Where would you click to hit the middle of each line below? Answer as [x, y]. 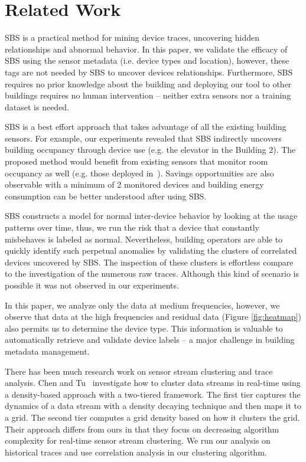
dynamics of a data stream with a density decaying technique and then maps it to [153, 406]
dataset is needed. [37, 107]
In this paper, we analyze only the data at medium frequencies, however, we [142, 305]
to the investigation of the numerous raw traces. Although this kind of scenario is [152, 273]
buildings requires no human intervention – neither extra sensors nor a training [148, 95]
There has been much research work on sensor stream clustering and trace [139, 371]
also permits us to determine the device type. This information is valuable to [144, 328]
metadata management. [47, 351]
